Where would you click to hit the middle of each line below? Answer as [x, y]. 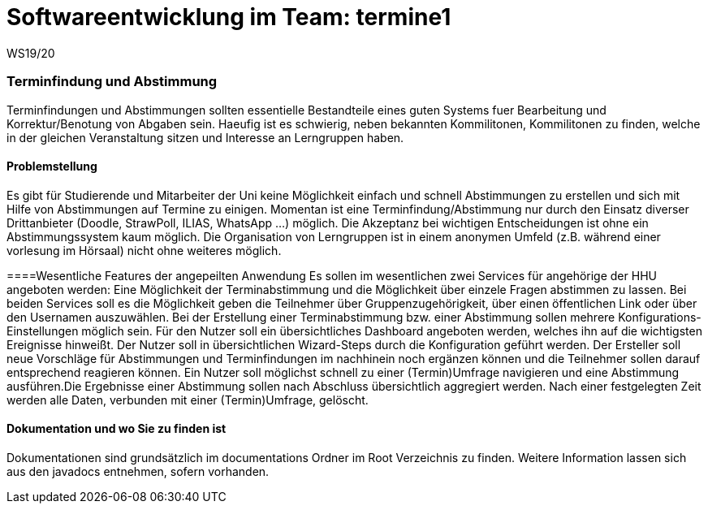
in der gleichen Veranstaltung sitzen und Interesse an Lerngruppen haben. [205, 137]
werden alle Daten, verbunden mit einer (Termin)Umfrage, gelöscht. [188, 400]
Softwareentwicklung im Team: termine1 [229, 17]
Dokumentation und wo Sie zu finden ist [117, 429]
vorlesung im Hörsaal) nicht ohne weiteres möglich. [144, 250]
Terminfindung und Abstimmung [112, 82]
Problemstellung [52, 166]
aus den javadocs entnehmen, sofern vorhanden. [138, 471]
